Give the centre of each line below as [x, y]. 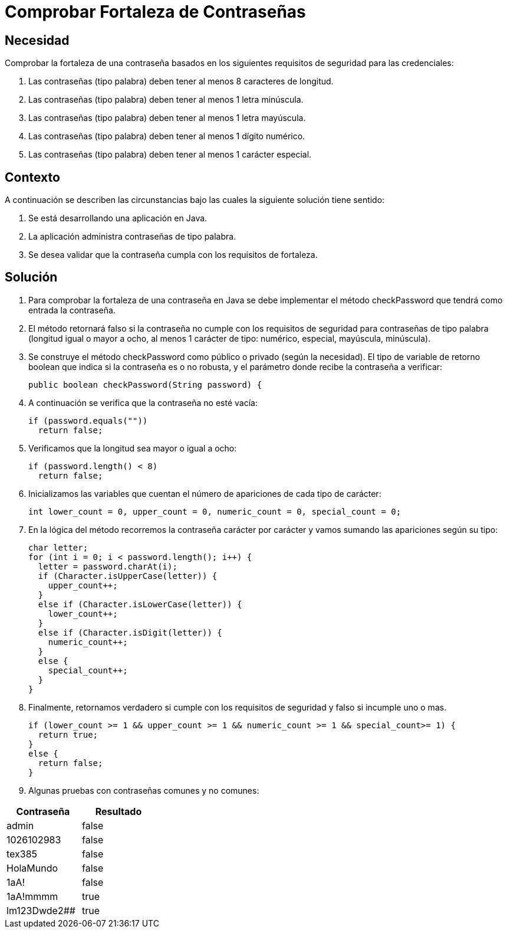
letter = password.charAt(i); [108, 566]
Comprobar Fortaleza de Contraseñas [155, 12]
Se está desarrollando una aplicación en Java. [118, 218]
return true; [68, 734]
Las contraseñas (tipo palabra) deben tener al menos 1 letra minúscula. [166, 100]
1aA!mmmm [32, 896]
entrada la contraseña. [72, 310]
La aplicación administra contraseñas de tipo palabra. [132, 237]
